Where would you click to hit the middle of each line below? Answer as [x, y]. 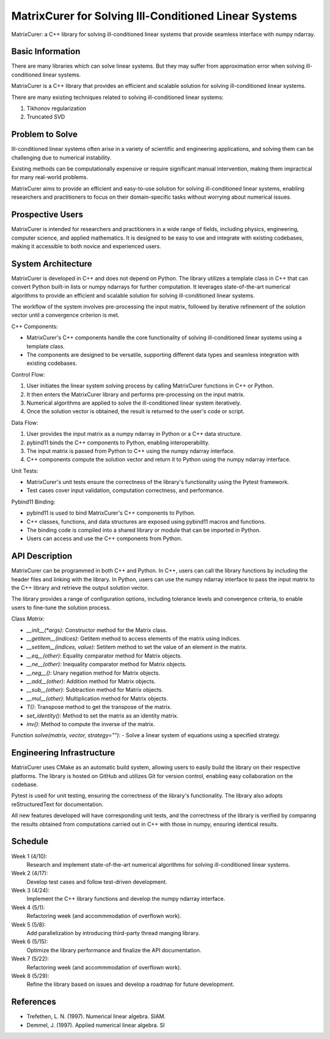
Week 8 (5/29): [30, 975]
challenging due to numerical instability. [61, 157]
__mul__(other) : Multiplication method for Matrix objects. [97, 698]
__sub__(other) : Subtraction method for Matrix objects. [95, 690]
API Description [42, 556]
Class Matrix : [28, 619]
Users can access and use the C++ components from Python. [105, 538]
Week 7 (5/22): [30, 959]
